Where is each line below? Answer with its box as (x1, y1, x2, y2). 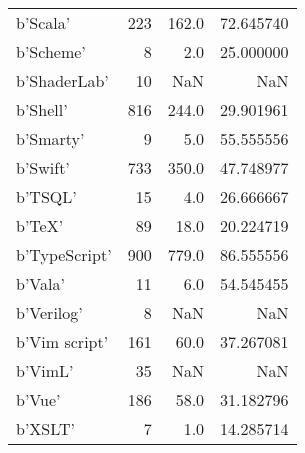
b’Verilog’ (16, 301, 83, 324)
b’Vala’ (16, 272, 65, 295)
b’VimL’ (16, 359, 74, 382)
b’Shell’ (16, 98, 68, 121)
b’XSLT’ (16, 417, 75, 440)
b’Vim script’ (16, 330, 109, 353)
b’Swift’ (16, 156, 70, 179)
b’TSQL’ (16, 185, 77, 208)
